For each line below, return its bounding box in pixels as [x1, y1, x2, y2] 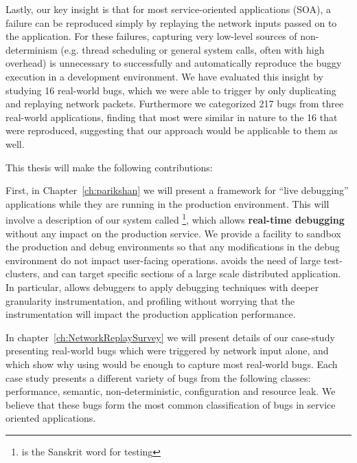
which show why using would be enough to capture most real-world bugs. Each [5, 356, 338, 371]
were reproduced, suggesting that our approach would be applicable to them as [5, 123, 338, 138]
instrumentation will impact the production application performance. [5, 307, 296, 321]
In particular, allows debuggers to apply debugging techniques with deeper [5, 279, 319, 294]
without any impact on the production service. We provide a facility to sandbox [5, 226, 341, 240]
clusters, [5, 266, 40, 281]
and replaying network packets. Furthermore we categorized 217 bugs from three [5, 96, 344, 111]
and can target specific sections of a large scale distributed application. [43, 266, 341, 281]
